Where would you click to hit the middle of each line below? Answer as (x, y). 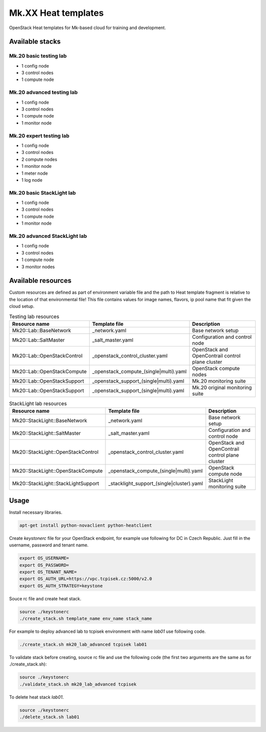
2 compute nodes (39, 159)
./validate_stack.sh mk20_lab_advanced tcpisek (78, 684)
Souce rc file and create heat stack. (45, 598)
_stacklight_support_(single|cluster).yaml (155, 484)
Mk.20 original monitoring (222, 387)
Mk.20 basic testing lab (38, 56)
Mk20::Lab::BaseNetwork (42, 330)
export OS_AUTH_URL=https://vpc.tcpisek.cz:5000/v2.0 (86, 579)
